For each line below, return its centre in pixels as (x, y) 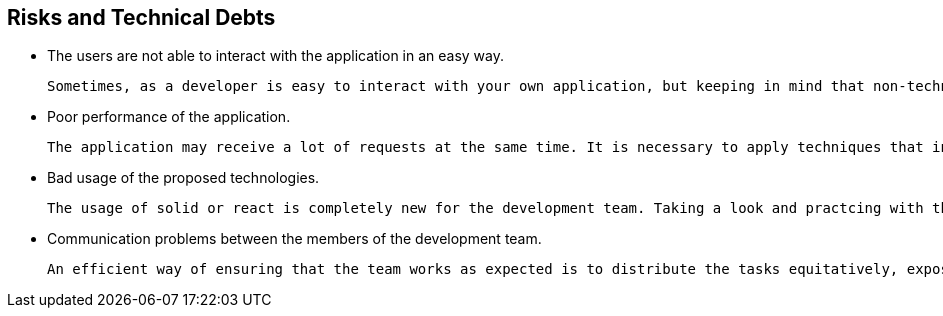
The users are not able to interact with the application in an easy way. (276, 56)
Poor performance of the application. (169, 117)
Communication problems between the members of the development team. (294, 239)
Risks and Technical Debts (141, 17)
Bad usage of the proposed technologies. (183, 178)
